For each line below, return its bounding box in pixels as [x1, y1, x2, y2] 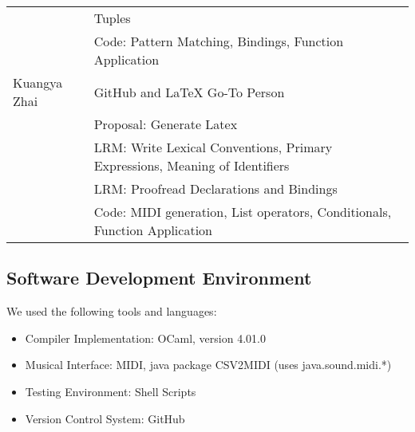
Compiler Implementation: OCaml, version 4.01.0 [25, 329, 266, 346]
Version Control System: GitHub [25, 410, 185, 426]
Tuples [93, 9, 131, 27]
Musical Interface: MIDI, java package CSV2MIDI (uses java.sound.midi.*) [25, 356, 392, 373]
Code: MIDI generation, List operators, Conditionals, [93, 202, 392, 221]
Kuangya [13, 73, 63, 92]
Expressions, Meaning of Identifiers [93, 156, 290, 175]
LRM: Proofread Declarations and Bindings [93, 179, 338, 198]
